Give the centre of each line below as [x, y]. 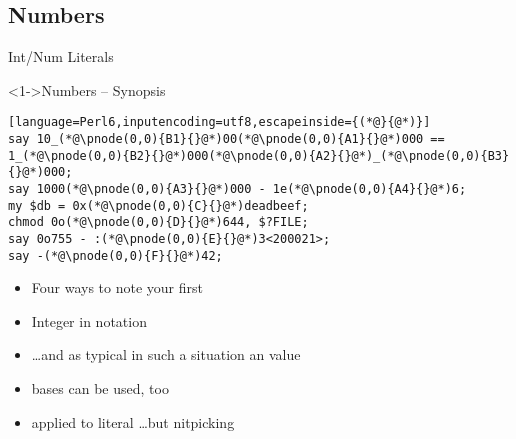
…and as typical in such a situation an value [166, 354]
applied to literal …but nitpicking [133, 421]
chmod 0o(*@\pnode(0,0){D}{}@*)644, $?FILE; [158, 222]
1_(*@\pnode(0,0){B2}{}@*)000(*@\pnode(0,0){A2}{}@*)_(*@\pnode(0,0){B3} [259, 155]
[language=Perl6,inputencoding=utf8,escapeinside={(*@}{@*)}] [219, 122]
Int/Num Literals [61, 56]
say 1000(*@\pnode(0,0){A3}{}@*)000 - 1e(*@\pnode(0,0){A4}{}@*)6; [237, 189]
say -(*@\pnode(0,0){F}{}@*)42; [115, 255]
